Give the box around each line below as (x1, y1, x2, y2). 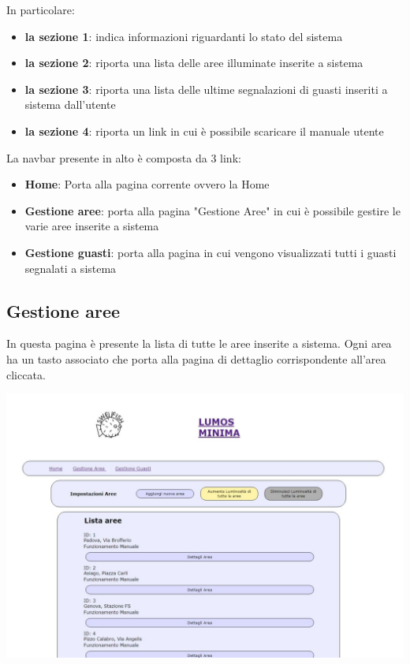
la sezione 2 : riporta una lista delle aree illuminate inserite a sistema (24, 54, 363, 71)
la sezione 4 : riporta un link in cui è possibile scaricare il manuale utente (24, 122, 384, 139)
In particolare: (6, 2, 75, 17)
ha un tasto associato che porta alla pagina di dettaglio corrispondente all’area (6, 350, 386, 367)
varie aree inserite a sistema (24, 218, 159, 234)
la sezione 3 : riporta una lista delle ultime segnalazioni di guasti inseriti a (24, 80, 388, 97)
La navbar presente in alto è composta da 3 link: (6, 149, 241, 166)
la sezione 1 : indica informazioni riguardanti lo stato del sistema (24, 28, 343, 44)
